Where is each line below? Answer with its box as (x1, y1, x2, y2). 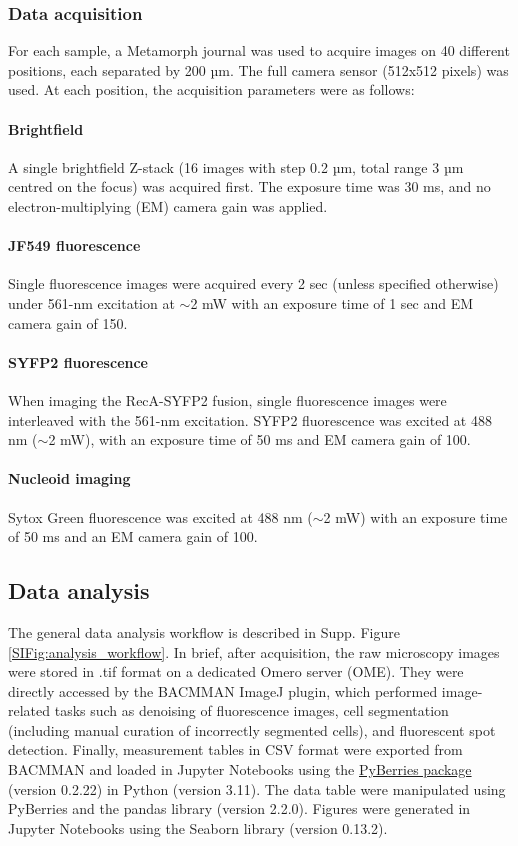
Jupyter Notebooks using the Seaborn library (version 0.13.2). (8, 817, 388, 838)
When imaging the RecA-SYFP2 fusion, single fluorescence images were (8, 389, 447, 410)
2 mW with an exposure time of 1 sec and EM (190, 292, 474, 313)
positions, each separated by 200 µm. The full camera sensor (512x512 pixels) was (8, 59, 509, 80)
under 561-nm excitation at (8, 292, 175, 313)
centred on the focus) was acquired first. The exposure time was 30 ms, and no (8, 176, 491, 197)
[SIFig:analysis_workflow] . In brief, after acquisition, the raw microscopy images (8, 641, 500, 662)
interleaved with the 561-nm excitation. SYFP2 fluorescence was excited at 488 (8, 409, 492, 430)
